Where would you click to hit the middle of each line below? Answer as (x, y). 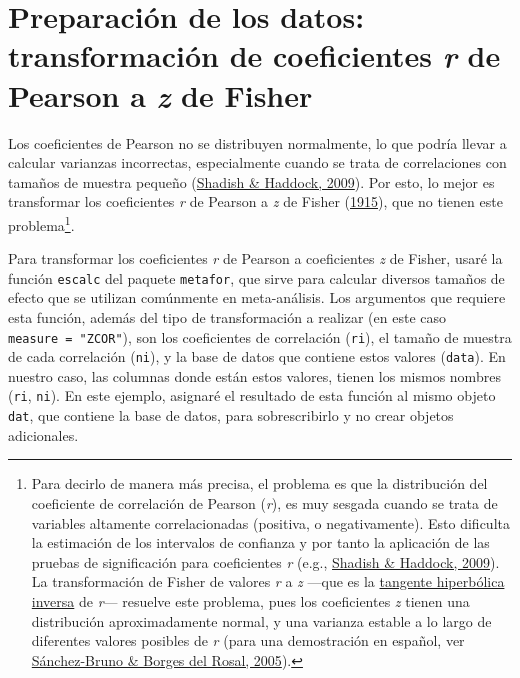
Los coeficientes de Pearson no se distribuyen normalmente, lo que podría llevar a (257, 142)
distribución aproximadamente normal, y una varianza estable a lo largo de (261, 620)
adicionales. (43, 434)
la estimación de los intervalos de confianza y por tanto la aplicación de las (260, 542)
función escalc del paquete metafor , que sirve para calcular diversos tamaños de (256, 277)
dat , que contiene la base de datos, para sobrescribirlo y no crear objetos (231, 415)
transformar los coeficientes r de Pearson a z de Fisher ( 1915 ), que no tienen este (255, 201)
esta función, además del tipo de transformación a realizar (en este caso (227, 316)
